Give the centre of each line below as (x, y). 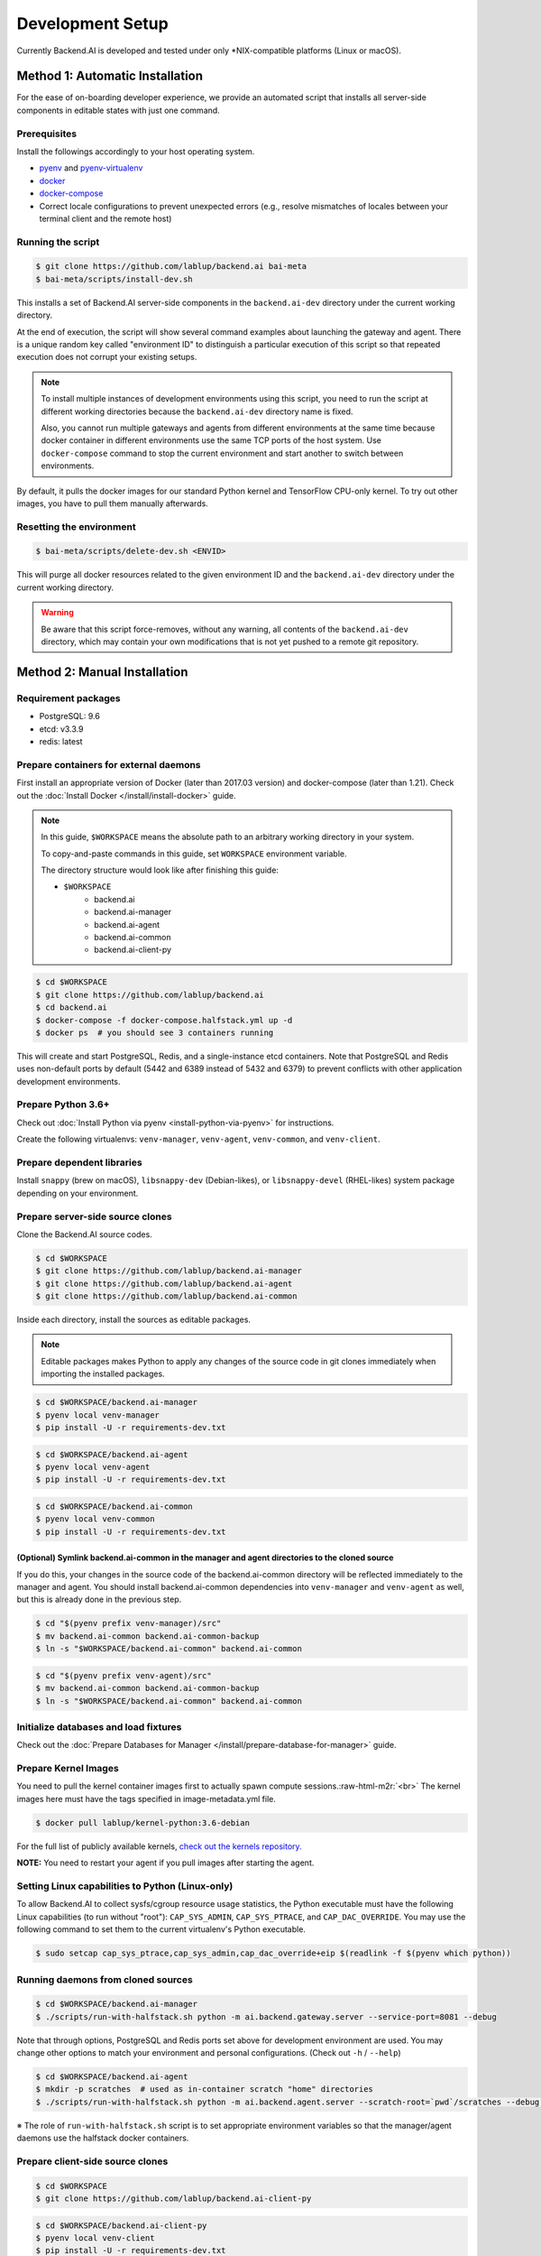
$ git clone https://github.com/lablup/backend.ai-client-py (174, 2199)
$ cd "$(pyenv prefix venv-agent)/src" (124, 1675)
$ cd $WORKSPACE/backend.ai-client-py (121, 2225)
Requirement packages (69, 698)
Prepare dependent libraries (80, 1162)
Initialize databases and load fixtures (99, 1726)
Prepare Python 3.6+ (63, 1105)
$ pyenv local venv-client (95, 2238)
